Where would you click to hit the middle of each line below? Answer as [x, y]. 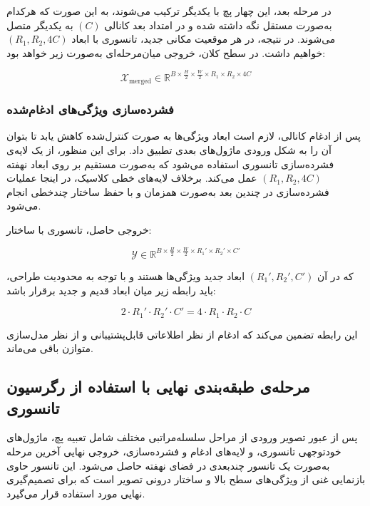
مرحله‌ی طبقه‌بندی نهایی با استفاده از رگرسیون [158, 387]
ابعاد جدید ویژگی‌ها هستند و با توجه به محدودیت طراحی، [126, 275]
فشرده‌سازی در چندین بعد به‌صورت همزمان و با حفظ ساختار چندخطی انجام [168, 191]
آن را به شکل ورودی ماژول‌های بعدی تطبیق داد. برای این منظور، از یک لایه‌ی [169, 150]
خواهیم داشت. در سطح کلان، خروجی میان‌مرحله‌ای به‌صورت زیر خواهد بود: [166, 52]
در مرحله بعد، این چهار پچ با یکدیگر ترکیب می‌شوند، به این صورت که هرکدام [169, 11]
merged [140, 82]
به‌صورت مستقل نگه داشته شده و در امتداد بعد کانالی [218, 25]
